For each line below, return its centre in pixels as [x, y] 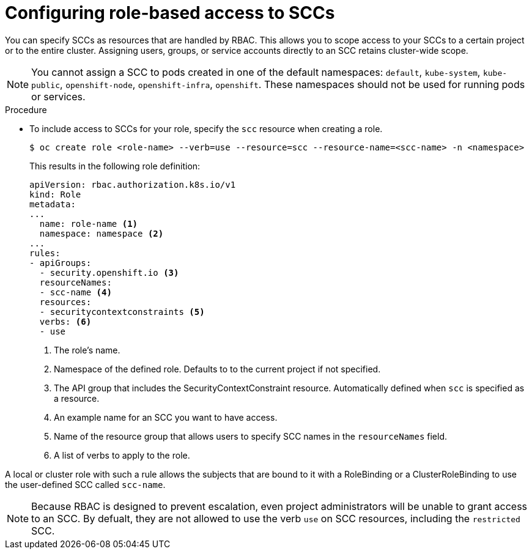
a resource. [77, 398]
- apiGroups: [61, 263]
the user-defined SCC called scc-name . [85, 484]
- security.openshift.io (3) [109, 272]
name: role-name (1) [89, 223]
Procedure [26, 109]
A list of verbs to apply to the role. [122, 455]
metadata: [53, 204]
